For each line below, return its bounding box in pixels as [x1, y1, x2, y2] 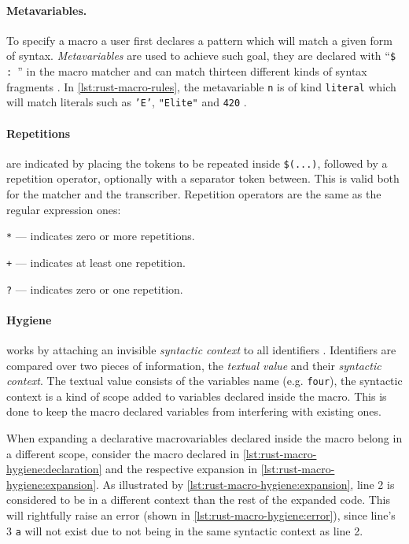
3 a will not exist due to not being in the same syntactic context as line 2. [6, 522, 363, 538]
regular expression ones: [6, 201, 121, 217]
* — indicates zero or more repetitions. [6, 228, 195, 244]
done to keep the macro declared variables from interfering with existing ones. [6, 403, 381, 420]
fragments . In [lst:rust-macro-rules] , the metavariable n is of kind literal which [6, 78, 396, 94]
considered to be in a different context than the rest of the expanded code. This [6, 491, 390, 508]
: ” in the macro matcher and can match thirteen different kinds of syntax [6, 63, 367, 80]
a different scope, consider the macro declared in [6, 445, 240, 461]
